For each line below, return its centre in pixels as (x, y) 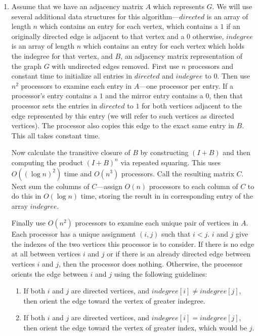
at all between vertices (46, 254)
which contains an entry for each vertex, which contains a (129, 26)
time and (78, 173)
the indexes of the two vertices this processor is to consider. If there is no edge (133, 244)
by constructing (164, 152)
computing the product (47, 162)
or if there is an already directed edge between (179, 254)
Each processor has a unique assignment (74, 234)
